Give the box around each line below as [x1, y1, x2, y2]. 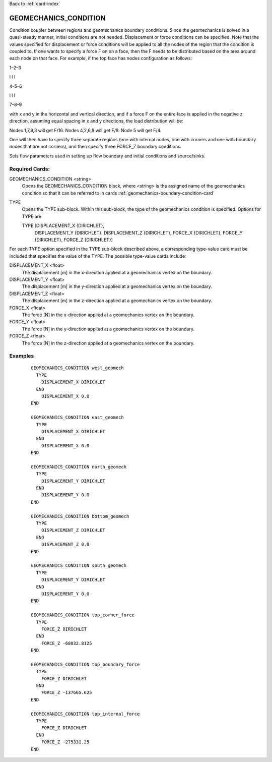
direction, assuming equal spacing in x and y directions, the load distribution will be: [9, 118, 184, 124]
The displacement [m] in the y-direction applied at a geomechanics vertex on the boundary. [22, 283, 213, 289]
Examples [9, 353, 34, 360]
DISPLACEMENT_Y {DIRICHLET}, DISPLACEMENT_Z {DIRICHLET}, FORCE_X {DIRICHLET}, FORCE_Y [34, 229, 243, 236]
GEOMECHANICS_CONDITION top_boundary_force [31, 661, 140, 667]
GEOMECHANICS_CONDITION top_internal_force [31, 711, 140, 717]
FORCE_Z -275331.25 [41, 739, 90, 745]
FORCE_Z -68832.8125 [41, 640, 92, 646]
